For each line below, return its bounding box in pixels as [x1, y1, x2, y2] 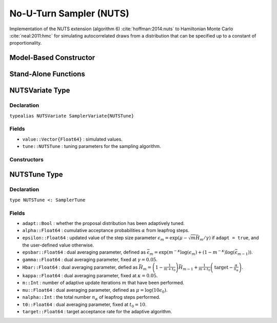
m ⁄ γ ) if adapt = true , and [200, 234, 259, 242]
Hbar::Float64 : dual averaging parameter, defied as [22, 264, 138, 270]
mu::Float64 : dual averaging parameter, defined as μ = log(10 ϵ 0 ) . [22, 287, 168, 294]
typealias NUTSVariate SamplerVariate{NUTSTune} [9, 113, 134, 119]
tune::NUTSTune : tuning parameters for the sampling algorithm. [22, 143, 161, 149]
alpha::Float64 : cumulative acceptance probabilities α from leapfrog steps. [22, 227, 190, 234]
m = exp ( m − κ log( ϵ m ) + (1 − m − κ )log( [149, 249, 235, 256]
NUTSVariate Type [9, 86, 70, 95]
